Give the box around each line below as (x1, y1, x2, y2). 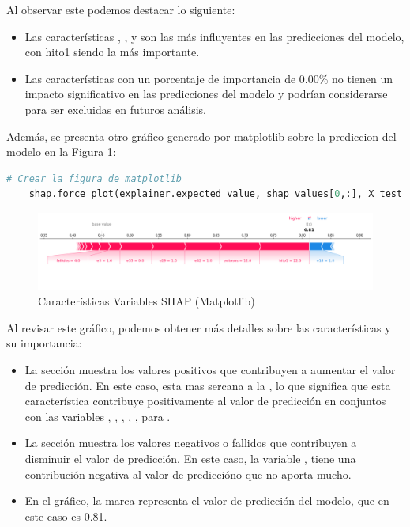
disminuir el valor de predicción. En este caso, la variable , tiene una (24, 450, 356, 466)
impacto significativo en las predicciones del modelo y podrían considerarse (24, 85, 388, 102)
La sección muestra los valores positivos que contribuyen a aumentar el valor (24, 362, 396, 378)
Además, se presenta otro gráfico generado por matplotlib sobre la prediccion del (6, 127, 397, 144)
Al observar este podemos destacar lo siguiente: (6, 2, 235, 17)
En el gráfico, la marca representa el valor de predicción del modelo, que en (24, 492, 389, 509)
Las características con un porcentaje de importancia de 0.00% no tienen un (24, 70, 393, 86)
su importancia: (6, 335, 82, 351)
